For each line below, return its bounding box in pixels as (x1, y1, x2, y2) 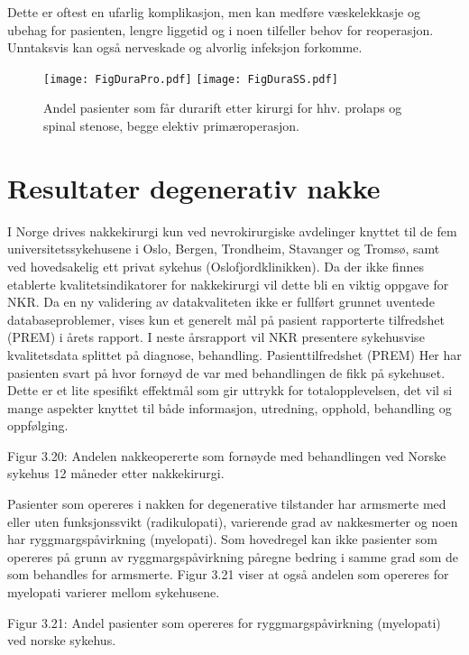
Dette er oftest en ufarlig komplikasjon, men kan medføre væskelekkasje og (7, 3, 420, 21)
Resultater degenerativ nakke (7, 169, 381, 206)
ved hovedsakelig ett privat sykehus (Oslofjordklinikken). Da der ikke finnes (7, 256, 424, 275)
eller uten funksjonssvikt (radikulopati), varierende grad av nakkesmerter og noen (7, 512, 458, 530)
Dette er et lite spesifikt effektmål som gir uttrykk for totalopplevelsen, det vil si (7, 381, 453, 400)
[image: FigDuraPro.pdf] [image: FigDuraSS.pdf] (43, 72, 338, 86)
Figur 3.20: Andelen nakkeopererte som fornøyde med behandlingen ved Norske (7, 446, 446, 465)
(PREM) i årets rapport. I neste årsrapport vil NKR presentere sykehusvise (7, 327, 425, 346)
